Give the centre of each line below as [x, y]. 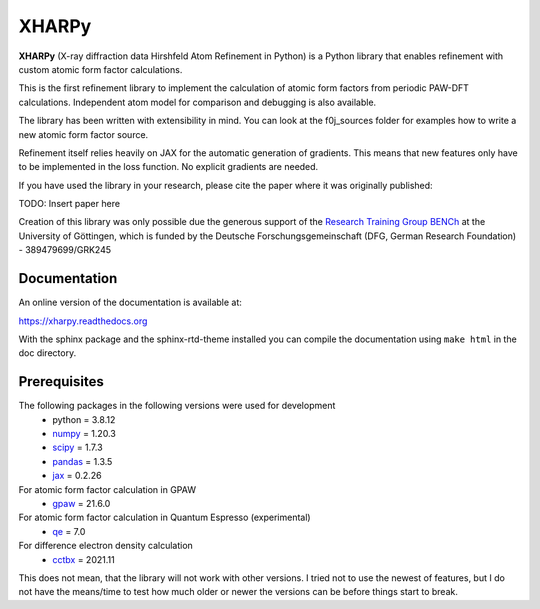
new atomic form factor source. [83, 134]
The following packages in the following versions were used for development [177, 406]
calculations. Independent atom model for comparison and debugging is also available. [197, 102]
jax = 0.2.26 [77, 476]
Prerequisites [61, 381]
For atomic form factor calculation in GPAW [107, 489]
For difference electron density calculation [106, 546]
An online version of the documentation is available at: [130, 302]
